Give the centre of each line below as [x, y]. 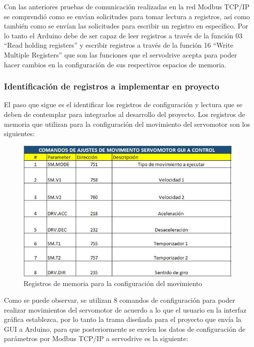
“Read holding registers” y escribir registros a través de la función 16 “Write [119, 45]
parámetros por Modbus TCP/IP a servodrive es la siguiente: [96, 338]
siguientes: [19, 133]
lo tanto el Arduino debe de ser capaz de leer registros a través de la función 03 [123, 35]
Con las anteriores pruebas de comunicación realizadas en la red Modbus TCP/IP [127, 6]
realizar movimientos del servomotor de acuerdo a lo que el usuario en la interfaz [125, 309]
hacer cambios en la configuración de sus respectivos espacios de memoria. [115, 64]
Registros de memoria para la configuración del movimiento [113, 283]
